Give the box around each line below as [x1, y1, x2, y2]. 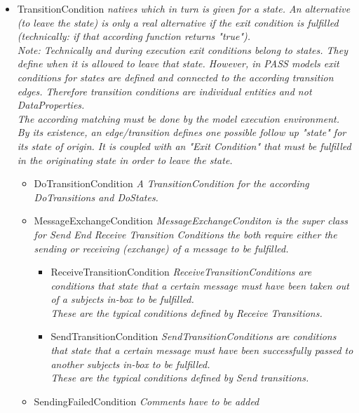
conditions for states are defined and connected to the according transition [17, 69, 334, 84]
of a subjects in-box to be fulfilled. [50, 292, 194, 306]
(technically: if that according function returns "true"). [17, 29, 251, 43]
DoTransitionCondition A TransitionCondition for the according [34, 176, 309, 191]
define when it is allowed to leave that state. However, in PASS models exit [17, 56, 339, 71]
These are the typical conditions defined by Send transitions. [50, 370, 309, 385]
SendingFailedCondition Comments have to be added [34, 393, 259, 408]
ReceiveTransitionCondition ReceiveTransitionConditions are [50, 264, 312, 279]
